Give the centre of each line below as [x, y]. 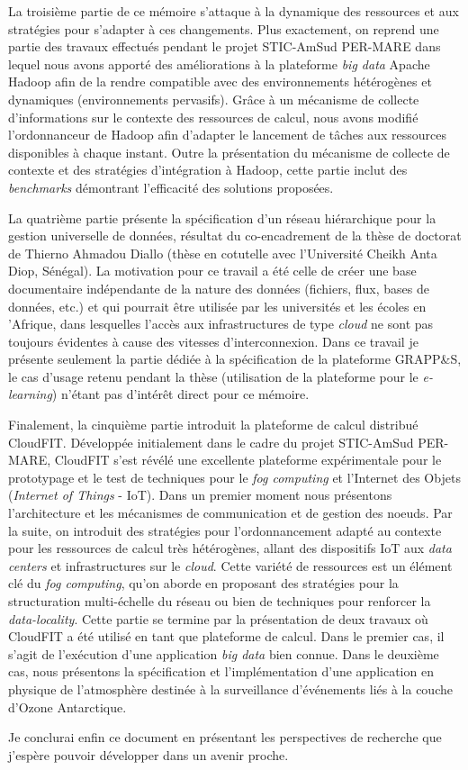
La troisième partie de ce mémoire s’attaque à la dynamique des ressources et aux [234, 11]
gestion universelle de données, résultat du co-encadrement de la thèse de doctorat [235, 236]
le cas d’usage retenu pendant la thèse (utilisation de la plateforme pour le [213, 376]
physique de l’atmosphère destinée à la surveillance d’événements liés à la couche [230, 688]
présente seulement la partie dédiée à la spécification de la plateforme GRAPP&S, [235, 359]
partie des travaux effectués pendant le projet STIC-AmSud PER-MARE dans [225, 46]
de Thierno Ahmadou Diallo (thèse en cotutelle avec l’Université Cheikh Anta [223, 253]
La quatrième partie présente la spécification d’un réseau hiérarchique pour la [222, 217]
